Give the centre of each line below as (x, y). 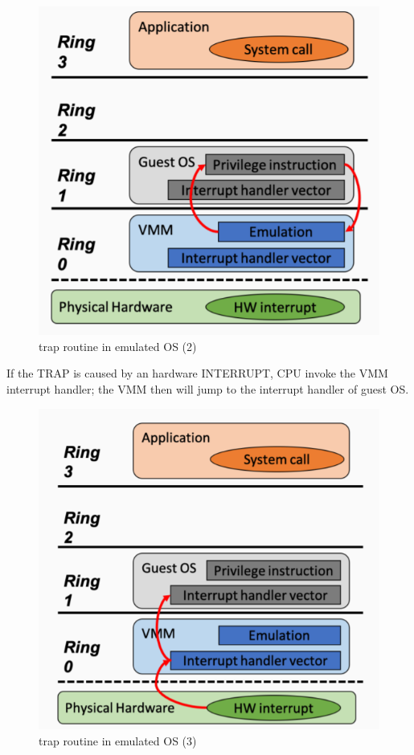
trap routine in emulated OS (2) (118, 346)
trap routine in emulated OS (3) (118, 740)
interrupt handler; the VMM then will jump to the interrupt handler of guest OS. (208, 388)
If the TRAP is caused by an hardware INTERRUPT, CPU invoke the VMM (197, 373)
